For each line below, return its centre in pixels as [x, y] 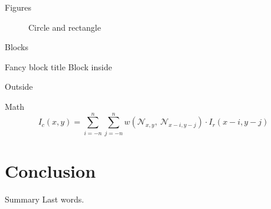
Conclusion [50, 170]
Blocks [17, 47]
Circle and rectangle [65, 27]
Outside [19, 86]
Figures [18, 7]
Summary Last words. [45, 199]
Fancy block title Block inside [58, 66]
